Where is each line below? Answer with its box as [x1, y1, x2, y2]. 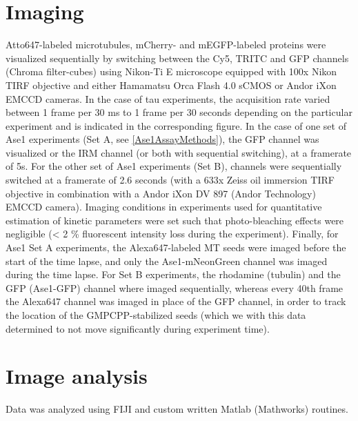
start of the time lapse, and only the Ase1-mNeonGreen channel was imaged [6, 253, 328, 268]
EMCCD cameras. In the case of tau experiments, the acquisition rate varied [6, 91, 330, 106]
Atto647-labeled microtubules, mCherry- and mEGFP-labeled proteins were [6, 37, 326, 52]
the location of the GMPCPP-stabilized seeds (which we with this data [6, 308, 306, 322]
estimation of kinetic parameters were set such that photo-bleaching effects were [6, 213, 344, 227]
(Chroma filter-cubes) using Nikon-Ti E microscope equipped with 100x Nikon [6, 64, 337, 79]
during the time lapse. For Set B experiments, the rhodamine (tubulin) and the [6, 267, 341, 282]
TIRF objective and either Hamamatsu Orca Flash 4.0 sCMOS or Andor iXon [6, 77, 337, 92]
